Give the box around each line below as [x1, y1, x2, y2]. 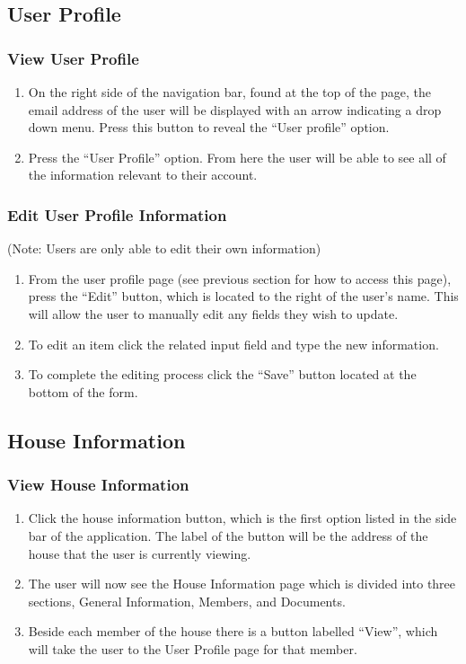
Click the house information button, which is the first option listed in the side [28, 509, 457, 527]
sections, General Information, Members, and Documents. [28, 591, 346, 610]
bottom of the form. [28, 382, 138, 401]
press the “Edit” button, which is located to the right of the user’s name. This [28, 287, 459, 305]
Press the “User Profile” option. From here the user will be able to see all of [28, 147, 446, 166]
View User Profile [7, 47, 139, 69]
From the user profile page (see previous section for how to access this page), [28, 269, 452, 288]
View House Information [7, 474, 189, 496]
